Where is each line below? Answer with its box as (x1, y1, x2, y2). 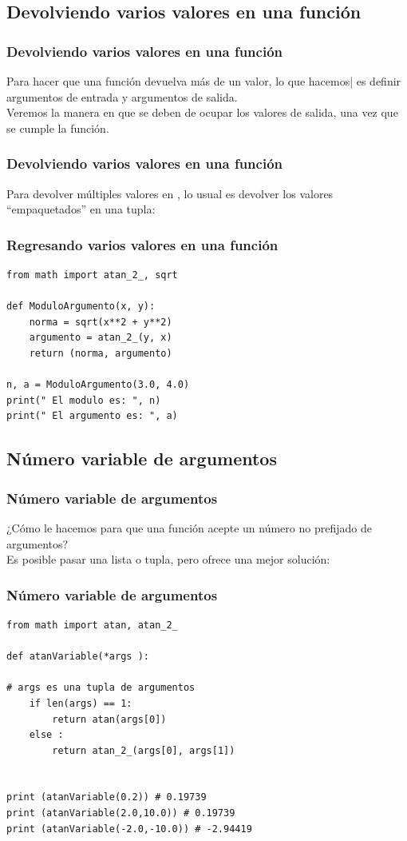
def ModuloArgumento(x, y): (6, 301, 156, 313)
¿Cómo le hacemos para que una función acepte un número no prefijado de (6, 519, 372, 536)
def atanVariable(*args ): (6, 651, 149, 663)
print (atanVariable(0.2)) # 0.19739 (6, 791, 207, 803)
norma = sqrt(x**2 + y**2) (29, 316, 172, 328)
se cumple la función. (6, 119, 109, 136)
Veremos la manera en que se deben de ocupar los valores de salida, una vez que (6, 104, 398, 121)
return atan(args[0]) (52, 713, 167, 725)
